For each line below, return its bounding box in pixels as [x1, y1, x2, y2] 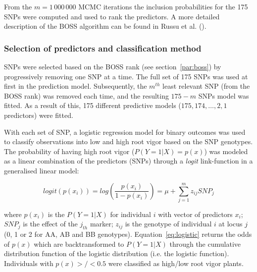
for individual [110, 209, 151, 219]
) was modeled [204, 146, 248, 156]
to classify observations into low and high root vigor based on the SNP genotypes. [4, 136, 253, 147]
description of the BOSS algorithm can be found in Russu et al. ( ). [4, 21, 206, 31]
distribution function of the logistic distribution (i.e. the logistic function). [4, 248, 229, 259]
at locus [218, 218, 243, 229]
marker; [90, 218, 113, 229]
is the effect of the [23, 218, 78, 229]
